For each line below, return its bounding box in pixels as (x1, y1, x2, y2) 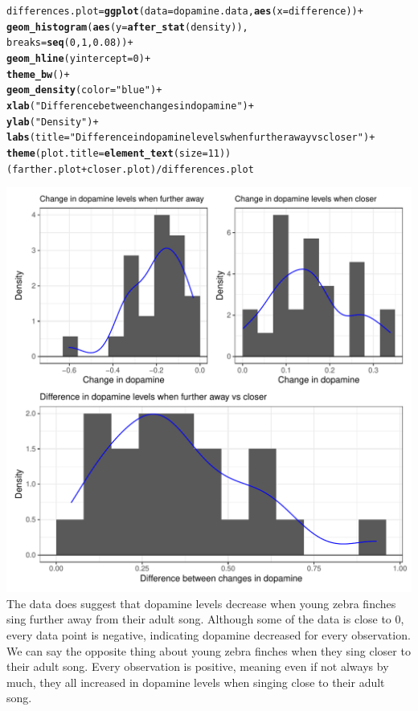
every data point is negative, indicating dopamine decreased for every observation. (6, 627, 411, 643)
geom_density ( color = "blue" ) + (6, 84, 162, 96)
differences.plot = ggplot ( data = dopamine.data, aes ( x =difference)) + (6, 6, 363, 17)
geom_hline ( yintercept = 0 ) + (6, 52, 151, 64)
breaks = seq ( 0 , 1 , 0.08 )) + (6, 37, 133, 49)
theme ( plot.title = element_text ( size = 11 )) (6, 147, 232, 159)
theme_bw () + (6, 68, 70, 80)
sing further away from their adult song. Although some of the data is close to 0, (6, 611, 404, 627)
